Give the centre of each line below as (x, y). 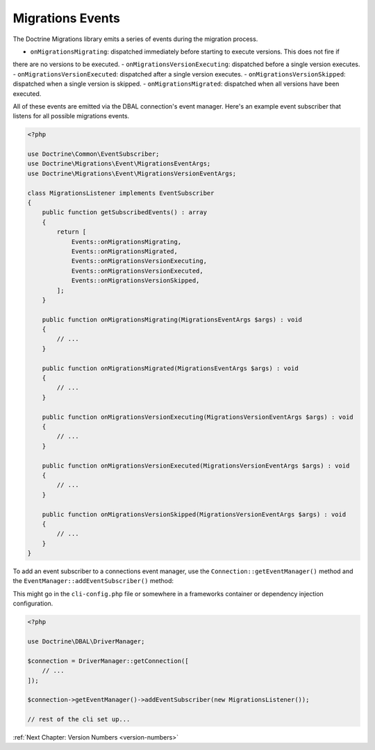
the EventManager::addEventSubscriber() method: (93, 581)
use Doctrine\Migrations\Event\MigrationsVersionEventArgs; (132, 173)
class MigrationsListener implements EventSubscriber (121, 193)
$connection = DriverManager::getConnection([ (108, 661)
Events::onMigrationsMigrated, (125, 251)
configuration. (33, 604)
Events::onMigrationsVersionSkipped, (135, 281)
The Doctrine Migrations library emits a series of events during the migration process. (135, 39)
